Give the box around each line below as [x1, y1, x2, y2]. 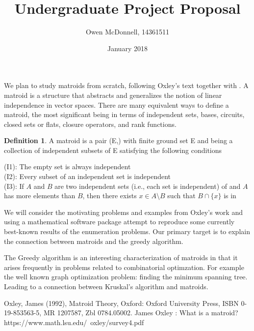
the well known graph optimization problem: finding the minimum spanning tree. [4, 271, 248, 282]
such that [167, 190, 196, 201]
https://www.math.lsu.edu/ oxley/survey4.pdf [4, 317, 144, 327]
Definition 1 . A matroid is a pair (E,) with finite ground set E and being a [4, 135, 233, 146]
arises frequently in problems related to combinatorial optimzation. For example [4, 262, 244, 272]
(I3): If [4, 181, 24, 191]
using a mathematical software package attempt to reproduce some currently [4, 216, 235, 227]
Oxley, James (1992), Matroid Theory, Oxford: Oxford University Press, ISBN [4, 298, 239, 308]
